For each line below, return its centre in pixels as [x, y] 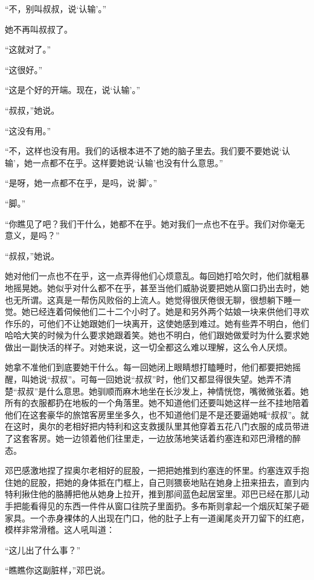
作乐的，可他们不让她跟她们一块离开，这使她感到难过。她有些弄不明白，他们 [157, 323]
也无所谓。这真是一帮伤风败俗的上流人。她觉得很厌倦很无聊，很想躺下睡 [149, 299]
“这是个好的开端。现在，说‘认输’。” [72, 90]
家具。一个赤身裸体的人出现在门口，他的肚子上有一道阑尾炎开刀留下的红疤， [157, 517]
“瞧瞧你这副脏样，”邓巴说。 [58, 570]
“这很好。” [24, 69]
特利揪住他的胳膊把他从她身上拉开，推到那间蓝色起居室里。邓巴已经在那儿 [153, 494]
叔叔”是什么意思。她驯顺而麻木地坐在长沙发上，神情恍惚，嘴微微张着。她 [163, 391]
